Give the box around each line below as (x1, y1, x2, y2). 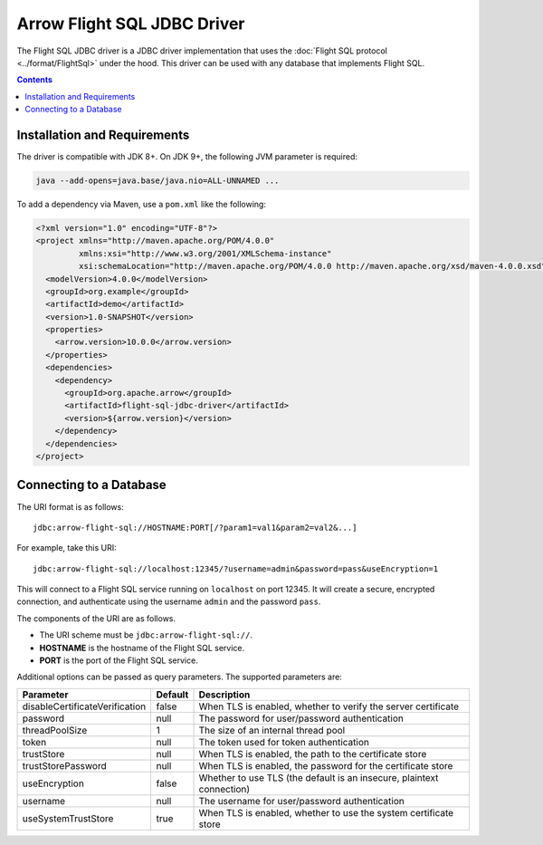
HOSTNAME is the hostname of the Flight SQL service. (39, 642, 245, 653)
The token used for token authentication (198, 735, 370, 748)
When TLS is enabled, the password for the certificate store (198, 759, 453, 772)
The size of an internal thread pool (198, 724, 346, 736)
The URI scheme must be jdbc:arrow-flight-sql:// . (39, 629, 253, 640)
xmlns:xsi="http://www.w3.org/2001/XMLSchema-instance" (78, 248, 332, 258)
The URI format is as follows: (16, 501, 124, 512)
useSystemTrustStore (22, 811, 114, 824)
